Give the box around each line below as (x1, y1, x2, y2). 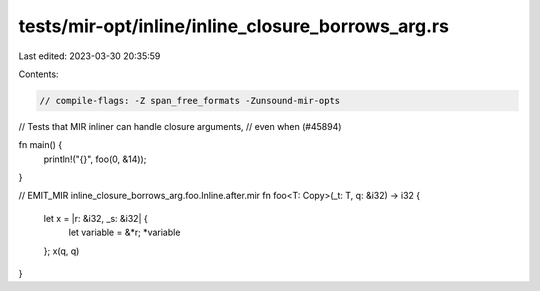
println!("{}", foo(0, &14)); (43, 153, 147, 165)
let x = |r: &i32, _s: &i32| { (43, 212, 149, 224)
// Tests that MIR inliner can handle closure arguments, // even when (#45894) (18, 120, 342, 132)
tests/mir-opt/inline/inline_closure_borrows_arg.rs (18, 15, 450, 37)
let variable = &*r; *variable (68, 226, 181, 239)
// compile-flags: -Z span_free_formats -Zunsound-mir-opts (39, 95, 341, 106)
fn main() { (18, 139, 63, 151)
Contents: (18, 68, 59, 80)
